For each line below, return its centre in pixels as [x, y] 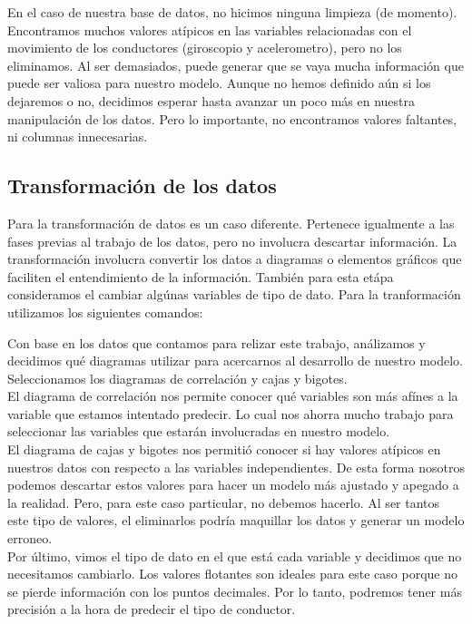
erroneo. [30, 538]
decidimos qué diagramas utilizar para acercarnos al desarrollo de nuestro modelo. [235, 361]
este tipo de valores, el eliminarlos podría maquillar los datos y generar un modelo [236, 520]
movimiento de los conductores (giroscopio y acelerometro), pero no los [205, 48]
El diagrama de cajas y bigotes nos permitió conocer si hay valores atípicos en [224, 449]
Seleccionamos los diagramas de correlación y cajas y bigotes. [177, 378]
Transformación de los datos [142, 185]
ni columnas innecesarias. [78, 136]
